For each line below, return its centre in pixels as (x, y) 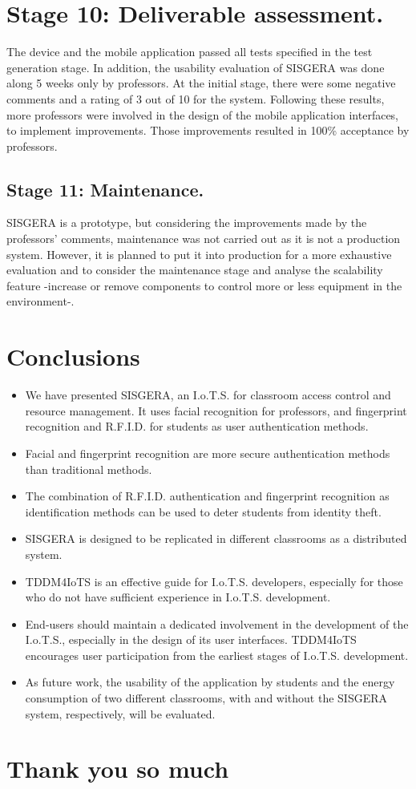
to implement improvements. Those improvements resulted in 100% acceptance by (208, 130)
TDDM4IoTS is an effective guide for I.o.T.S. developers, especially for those (214, 581)
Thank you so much (118, 769)
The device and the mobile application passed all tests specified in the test (190, 52)
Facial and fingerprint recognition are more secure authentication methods (208, 453)
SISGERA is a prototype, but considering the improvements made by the (187, 223)
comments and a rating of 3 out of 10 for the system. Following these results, (196, 98)
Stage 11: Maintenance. (105, 189)
